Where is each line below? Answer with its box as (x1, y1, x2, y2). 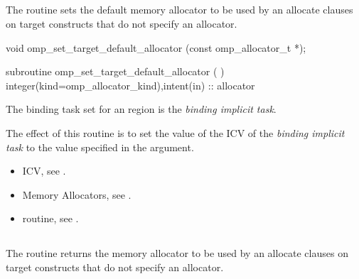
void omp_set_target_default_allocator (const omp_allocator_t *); (6, 40, 306, 55)
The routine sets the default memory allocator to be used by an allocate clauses (6, 2, 353, 17)
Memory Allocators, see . (22, 187, 132, 202)
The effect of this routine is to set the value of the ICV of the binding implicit (6, 125, 345, 140)
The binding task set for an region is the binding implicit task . (6, 102, 277, 116)
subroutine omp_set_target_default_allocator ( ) (6, 64, 225, 79)
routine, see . (22, 211, 79, 226)
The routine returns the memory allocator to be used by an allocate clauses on (6, 246, 348, 261)
